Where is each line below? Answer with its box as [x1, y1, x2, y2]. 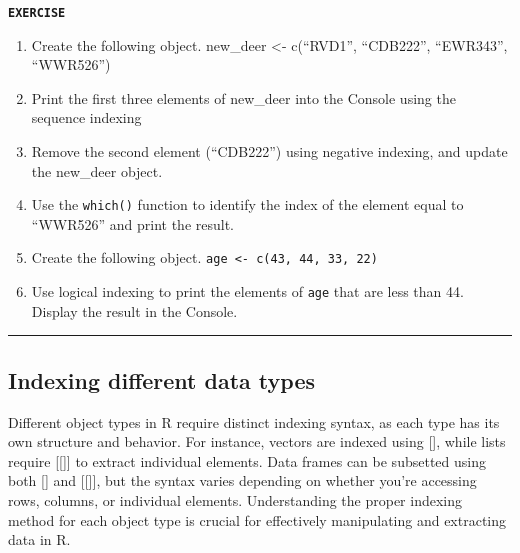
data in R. [8, 529, 71, 550]
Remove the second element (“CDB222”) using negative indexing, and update [31, 141, 508, 162]
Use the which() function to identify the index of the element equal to [31, 194, 464, 215]
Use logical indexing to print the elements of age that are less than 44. [31, 281, 464, 302]
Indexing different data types [8, 364, 315, 395]
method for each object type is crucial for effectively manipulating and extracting [8, 509, 507, 530]
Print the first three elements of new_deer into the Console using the [31, 87, 456, 108]
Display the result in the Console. [31, 300, 238, 321]
